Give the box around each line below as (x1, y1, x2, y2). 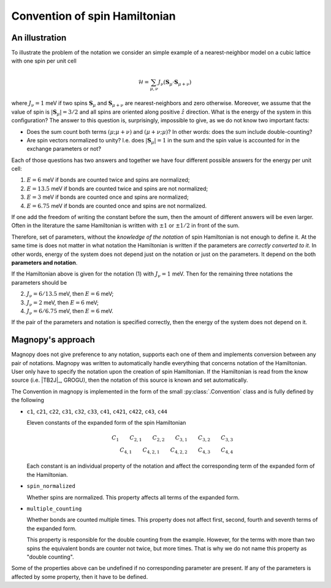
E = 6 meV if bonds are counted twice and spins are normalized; (26, 176, 190, 184)
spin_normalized (26, 482, 76, 490)
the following (11, 397, 44, 404)
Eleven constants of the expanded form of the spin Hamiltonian (26, 419, 186, 426)
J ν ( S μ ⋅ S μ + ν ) (158, 79, 192, 87)
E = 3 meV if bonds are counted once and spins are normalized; (26, 193, 189, 201)
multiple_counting (26, 505, 82, 513)
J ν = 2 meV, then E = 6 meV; (26, 298, 99, 308)
